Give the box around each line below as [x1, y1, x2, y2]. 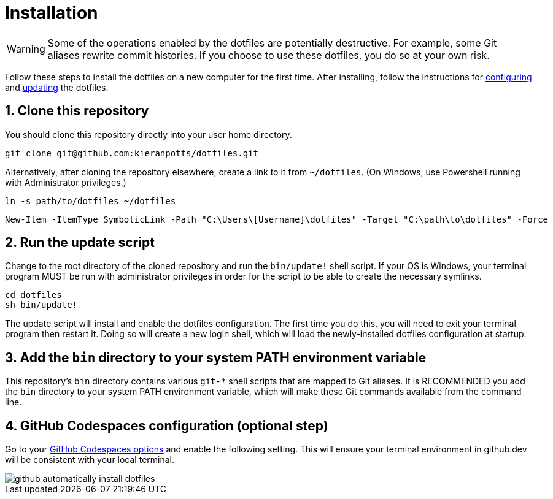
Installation [5, 2, 98, 23]
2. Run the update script [5, 235, 155, 251]
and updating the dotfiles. [5, 82, 109, 93]
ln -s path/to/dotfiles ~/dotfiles [5, 196, 176, 206]
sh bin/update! [5, 300, 78, 310]
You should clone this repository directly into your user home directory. [5, 129, 292, 140]
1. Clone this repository [5, 103, 149, 119]
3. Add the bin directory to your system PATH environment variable [5, 349, 427, 365]
